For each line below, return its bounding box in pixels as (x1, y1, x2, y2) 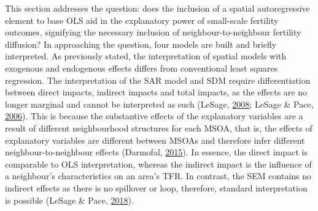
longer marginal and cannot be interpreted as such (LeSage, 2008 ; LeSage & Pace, (5, 97, 314, 110)
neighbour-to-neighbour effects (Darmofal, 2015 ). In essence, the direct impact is (5, 146, 308, 158)
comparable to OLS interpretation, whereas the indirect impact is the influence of (5, 157, 312, 170)
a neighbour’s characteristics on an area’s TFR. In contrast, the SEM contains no (5, 169, 312, 182)
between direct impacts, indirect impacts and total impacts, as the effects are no (5, 86, 307, 98)
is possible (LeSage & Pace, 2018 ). (5, 193, 134, 206)
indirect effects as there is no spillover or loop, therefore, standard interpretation (5, 181, 308, 194)
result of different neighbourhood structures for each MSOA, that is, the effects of (5, 121, 312, 134)
